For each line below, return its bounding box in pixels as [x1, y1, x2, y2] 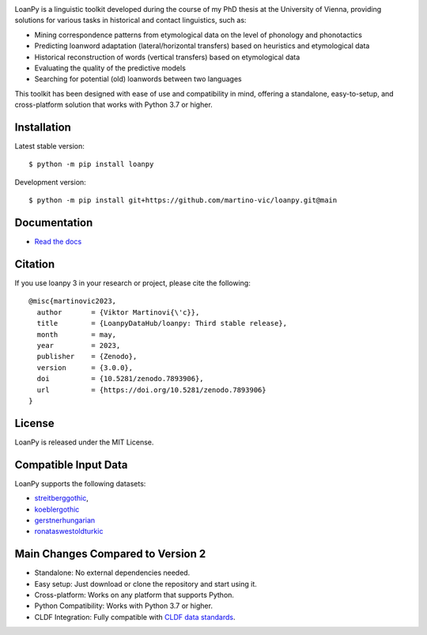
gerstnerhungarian [34, 515, 96, 525]
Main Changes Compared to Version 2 [14, 547, 206, 561]
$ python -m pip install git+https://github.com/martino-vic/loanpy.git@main [28, 196, 338, 205]
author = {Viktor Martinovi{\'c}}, [36, 308, 200, 316]
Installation [14, 120, 71, 134]
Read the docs [34, 237, 82, 247]
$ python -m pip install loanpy [28, 160, 154, 169]
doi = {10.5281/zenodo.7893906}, [36, 374, 205, 384]
